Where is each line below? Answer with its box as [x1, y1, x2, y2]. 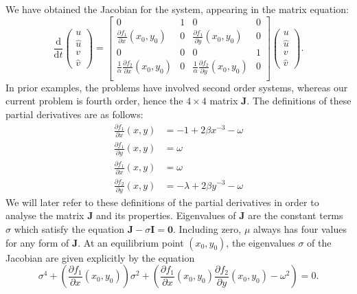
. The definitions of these [246, 93, 352, 108]
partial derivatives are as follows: [5, 107, 143, 121]
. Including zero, [173, 222, 242, 236]
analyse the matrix [5, 208, 84, 223]
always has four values [253, 222, 347, 236]
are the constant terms [248, 208, 343, 223]
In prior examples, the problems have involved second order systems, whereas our [5, 80, 348, 94]
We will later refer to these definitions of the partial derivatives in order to [5, 194, 319, 209]
